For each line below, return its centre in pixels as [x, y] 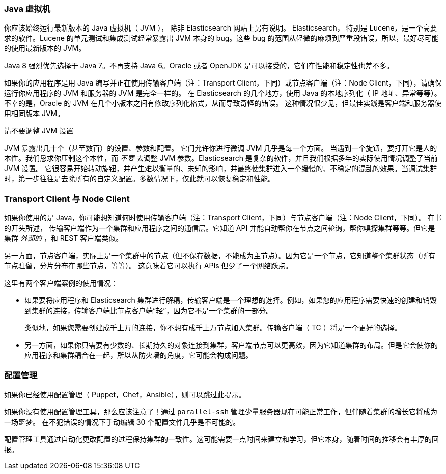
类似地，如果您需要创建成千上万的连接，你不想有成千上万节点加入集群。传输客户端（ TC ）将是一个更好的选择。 [213, 328]
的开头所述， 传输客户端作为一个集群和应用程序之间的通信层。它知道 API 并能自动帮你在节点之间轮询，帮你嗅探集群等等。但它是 [220, 228]
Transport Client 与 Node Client [67, 198]
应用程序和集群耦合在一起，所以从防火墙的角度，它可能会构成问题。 [138, 355]
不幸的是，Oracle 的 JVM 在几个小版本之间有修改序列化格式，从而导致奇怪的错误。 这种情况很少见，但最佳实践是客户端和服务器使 [223, 103]
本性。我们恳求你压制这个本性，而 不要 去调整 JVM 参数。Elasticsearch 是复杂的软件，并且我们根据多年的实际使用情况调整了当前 [221, 158]
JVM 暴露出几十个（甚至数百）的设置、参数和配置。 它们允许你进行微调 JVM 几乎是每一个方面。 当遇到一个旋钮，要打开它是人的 [221, 148]
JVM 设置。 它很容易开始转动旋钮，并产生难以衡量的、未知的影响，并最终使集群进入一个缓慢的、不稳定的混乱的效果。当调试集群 [221, 169]
